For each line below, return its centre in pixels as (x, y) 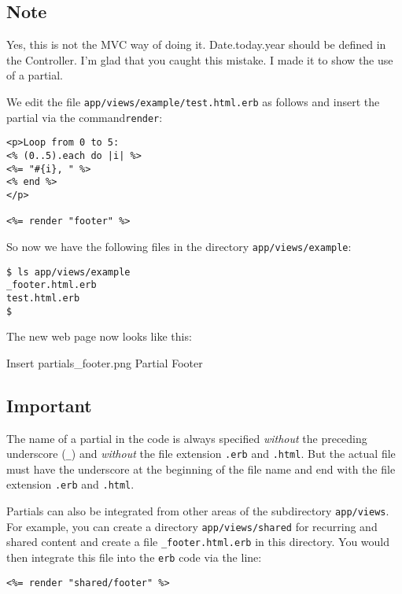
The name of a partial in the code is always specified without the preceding (187, 438)
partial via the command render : (85, 117)
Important (49, 405)
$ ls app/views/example (68, 272)
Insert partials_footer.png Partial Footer (105, 362)
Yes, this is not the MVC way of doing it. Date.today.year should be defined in (196, 44)
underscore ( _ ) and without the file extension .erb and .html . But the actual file (201, 454)
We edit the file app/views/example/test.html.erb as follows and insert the (193, 101)
